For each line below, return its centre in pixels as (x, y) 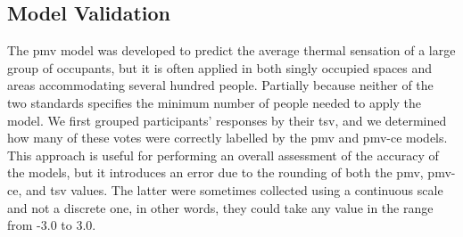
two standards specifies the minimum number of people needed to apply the (214, 102)
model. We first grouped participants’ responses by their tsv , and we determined (227, 120)
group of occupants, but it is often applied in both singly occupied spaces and (220, 67)
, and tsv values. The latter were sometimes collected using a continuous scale (231, 189)
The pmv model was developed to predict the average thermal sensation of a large (231, 50)
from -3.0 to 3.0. (52, 225)
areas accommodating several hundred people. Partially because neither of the (220, 85)
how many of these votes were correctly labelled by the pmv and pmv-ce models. (227, 138)
